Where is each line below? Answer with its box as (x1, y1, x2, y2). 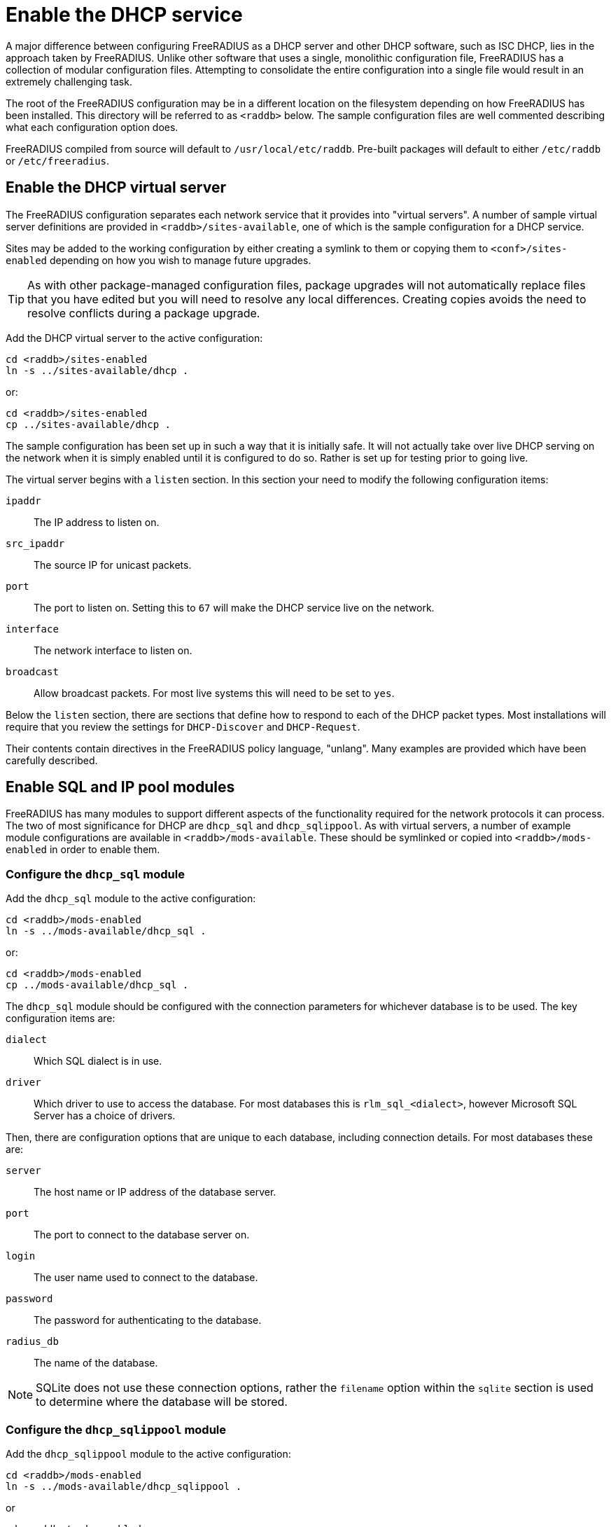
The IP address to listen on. (34, 516, 160, 528)
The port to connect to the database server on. (34, 1229, 250, 1241)
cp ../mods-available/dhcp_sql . (6, 979, 189, 991)
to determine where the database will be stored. (36, 1395, 288, 1409)
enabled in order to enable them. (6, 843, 160, 856)
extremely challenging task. (6, 75, 132, 88)
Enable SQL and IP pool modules (6, 778, 235, 796)
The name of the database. (34, 1357, 158, 1369)
